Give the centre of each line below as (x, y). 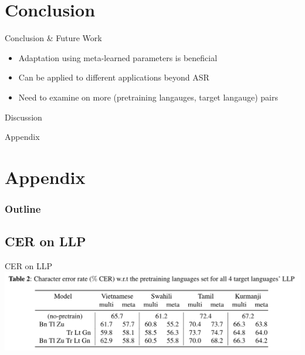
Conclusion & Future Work (53, 38)
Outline (23, 208)
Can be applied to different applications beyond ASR (114, 77)
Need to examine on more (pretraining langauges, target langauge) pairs (148, 97)
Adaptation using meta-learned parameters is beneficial (118, 57)
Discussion (23, 117)
